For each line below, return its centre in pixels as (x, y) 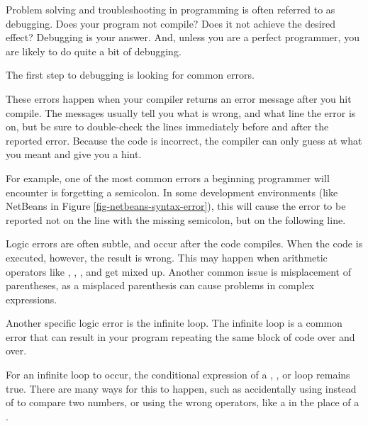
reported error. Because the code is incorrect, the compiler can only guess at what (184, 140)
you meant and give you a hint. (74, 154)
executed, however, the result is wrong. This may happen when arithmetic (167, 257)
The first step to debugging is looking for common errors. (130, 75)
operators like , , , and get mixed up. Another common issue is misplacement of (178, 271)
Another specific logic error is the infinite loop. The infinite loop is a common (174, 323)
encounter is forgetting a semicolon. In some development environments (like (172, 192)
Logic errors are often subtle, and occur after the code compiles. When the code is (184, 243)
